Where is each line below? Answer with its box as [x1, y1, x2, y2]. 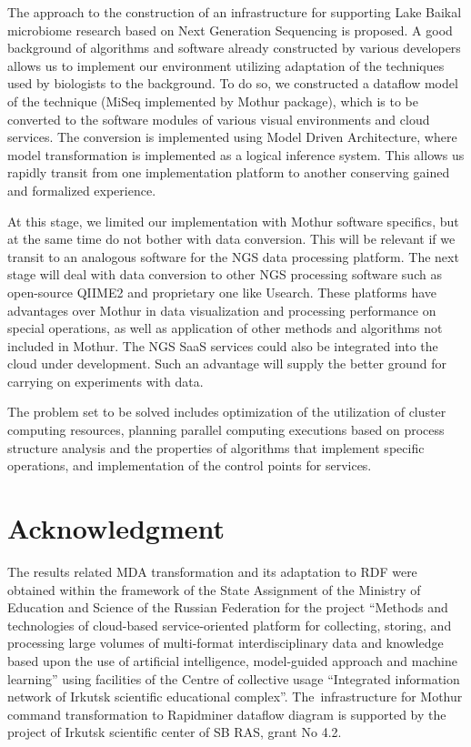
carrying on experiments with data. [7, 371, 204, 390]
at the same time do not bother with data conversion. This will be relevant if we [7, 229, 456, 248]
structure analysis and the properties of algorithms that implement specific [7, 438, 425, 457]
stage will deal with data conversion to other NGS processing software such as [7, 265, 442, 284]
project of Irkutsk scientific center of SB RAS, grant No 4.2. [7, 722, 342, 742]
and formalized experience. [7, 180, 156, 199]
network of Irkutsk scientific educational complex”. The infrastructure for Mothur [7, 687, 463, 706]
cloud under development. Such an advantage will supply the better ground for [7, 354, 446, 373]
